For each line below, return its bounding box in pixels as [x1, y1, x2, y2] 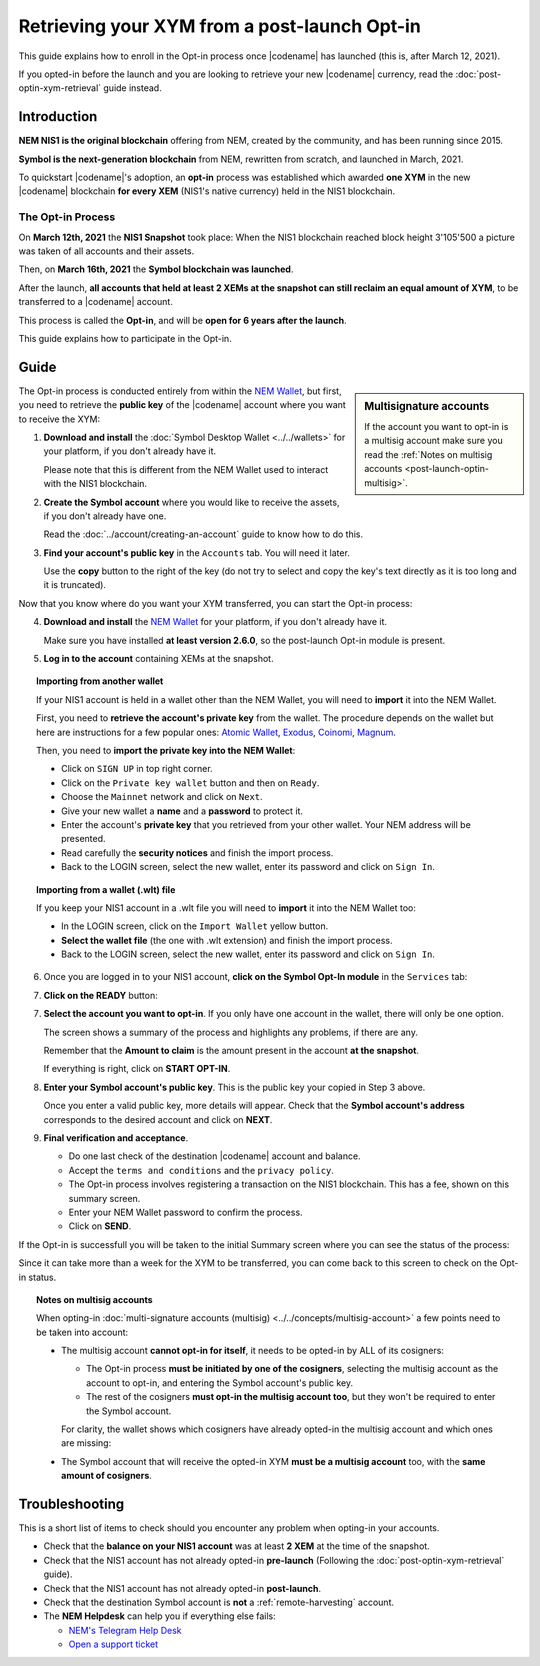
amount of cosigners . [61, 1470, 152, 1482]
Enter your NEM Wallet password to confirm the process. [68, 1206, 304, 1218]
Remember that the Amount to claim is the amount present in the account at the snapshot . [43, 1045, 420, 1057]
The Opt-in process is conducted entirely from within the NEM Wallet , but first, [18, 385, 342, 397]
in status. [18, 1271, 57, 1283]
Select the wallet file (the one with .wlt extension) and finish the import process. [61, 934, 394, 946]
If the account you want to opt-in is [364, 421, 509, 433]
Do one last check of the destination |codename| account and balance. [68, 1150, 361, 1162]
